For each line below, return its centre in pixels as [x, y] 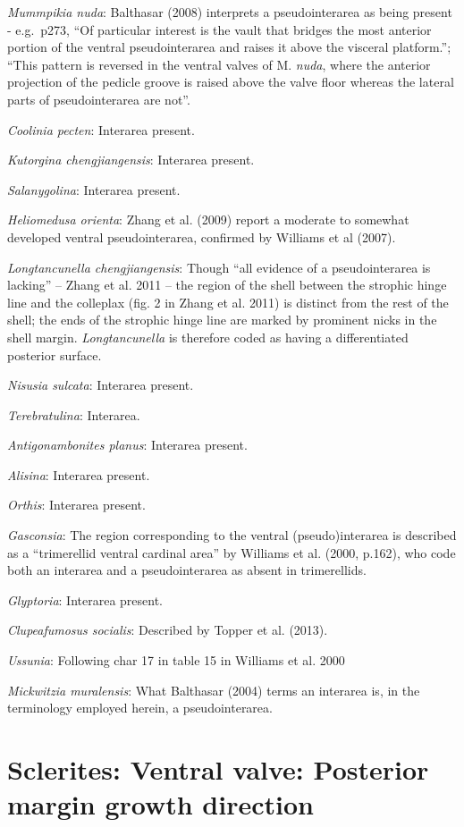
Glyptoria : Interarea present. [85, 599]
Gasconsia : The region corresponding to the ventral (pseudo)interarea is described [232, 535]
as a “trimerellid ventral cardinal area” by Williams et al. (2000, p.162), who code [232, 552]
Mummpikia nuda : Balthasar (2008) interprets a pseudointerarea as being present [230, 12]
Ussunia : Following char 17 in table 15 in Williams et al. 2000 [176, 660]
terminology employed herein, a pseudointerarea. [140, 708]
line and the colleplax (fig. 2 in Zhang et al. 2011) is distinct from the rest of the [228, 302]
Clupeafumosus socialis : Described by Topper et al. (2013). [168, 630]
